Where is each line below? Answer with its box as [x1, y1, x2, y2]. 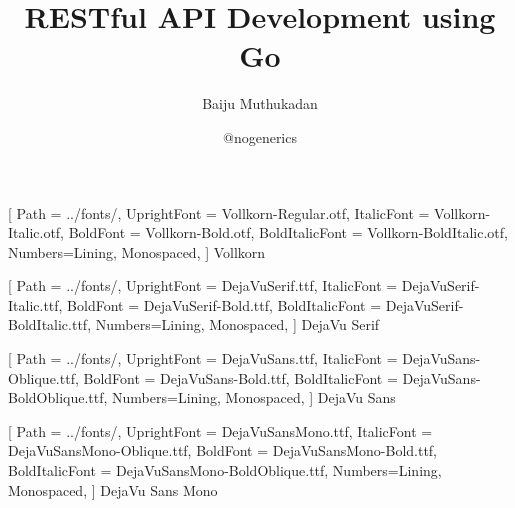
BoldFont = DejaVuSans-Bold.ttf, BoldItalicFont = [83, 367, 398, 388]
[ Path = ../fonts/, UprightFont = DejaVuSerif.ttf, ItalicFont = [8, 275, 398, 296]
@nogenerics [222, 126, 297, 147]
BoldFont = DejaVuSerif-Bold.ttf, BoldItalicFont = [67, 294, 382, 315]
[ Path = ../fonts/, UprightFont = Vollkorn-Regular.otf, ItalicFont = [8, 202, 430, 223]
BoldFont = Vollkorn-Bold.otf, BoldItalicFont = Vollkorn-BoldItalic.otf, [68, 222, 508, 243]
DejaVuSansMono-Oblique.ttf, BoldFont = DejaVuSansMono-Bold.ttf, [8, 440, 438, 461]
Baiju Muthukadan [202, 93, 318, 114]
